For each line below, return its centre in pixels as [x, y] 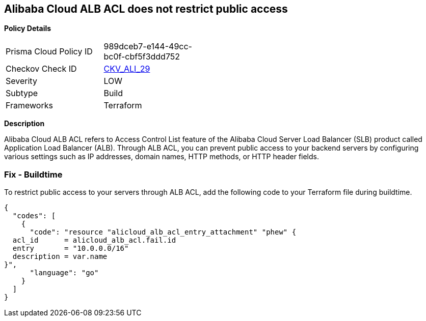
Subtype [22, 93]
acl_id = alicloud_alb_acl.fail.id [94, 240]
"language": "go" [64, 273]
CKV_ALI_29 [127, 69]
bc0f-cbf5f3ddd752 [142, 57]
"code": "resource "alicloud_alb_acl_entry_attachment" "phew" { [163, 232]
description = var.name [60, 257]
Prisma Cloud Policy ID [49, 52]
